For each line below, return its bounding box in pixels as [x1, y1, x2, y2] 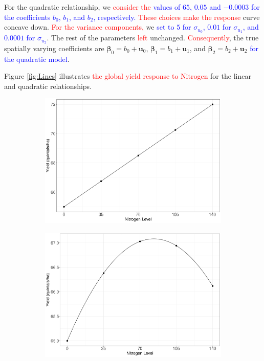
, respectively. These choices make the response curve [93, 11, 260, 22]
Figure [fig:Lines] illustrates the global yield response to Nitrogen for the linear [4, 71, 251, 81]
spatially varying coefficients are [4, 42, 104, 53]
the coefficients [4, 11, 51, 22]
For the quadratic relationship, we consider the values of [4, 2, 181, 12]
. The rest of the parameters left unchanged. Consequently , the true [47, 32, 259, 43]
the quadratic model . [4, 53, 70, 64]
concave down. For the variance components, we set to [4, 21, 174, 32]
